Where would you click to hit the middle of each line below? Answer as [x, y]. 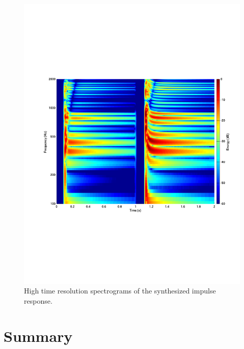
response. [38, 301]
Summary [38, 335]
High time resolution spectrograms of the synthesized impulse [120, 291]
